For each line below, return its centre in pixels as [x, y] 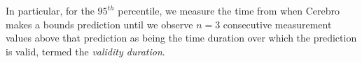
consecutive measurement [277, 24]
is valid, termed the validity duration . [85, 51]
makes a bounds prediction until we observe [99, 24]
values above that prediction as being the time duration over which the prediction [181, 38]
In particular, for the [50, 10]
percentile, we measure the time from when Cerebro [229, 10]
